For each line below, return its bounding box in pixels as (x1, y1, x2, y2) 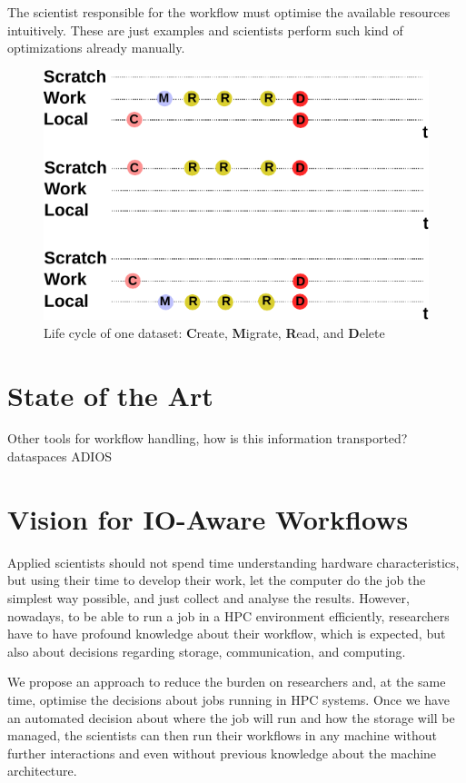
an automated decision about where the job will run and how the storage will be (7, 708, 455, 727)
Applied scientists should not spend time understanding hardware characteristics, (7, 552, 460, 571)
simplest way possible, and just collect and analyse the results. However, (7, 588, 410, 607)
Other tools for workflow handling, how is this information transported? (7, 429, 408, 448)
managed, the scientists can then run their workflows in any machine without (7, 726, 437, 745)
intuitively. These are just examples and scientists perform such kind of (7, 20, 403, 39)
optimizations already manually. (7, 38, 185, 57)
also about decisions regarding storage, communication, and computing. (7, 641, 406, 660)
